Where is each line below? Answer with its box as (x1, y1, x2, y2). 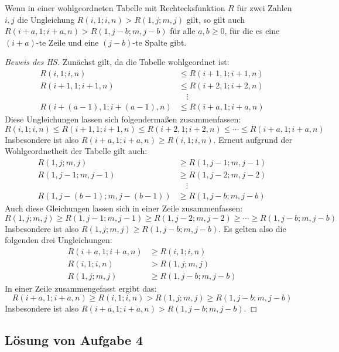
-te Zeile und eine (36, 36, 99, 48)
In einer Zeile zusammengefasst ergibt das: (5, 282, 157, 294)
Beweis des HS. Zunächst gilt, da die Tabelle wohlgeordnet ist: (5, 56, 230, 68)
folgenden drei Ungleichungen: (5, 234, 112, 246)
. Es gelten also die (218, 222, 286, 234)
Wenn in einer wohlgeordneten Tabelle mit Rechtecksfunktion (5, 2, 225, 13)
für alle (170, 25, 196, 37)
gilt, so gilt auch (186, 13, 245, 25)
